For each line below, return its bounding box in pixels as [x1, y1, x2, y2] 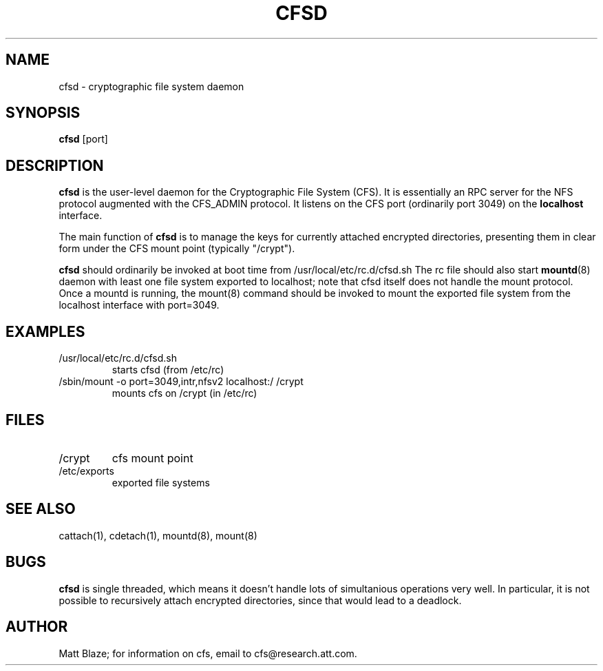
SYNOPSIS [6, 104, 81, 122]
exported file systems [112, 476, 210, 488]
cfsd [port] [59, 133, 108, 145]
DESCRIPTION [6, 156, 104, 174]
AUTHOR [6, 618, 68, 636]
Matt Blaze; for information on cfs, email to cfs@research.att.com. [59, 647, 357, 659]
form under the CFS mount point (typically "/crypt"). [59, 242, 295, 255]
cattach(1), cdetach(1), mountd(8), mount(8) [59, 529, 257, 541]
